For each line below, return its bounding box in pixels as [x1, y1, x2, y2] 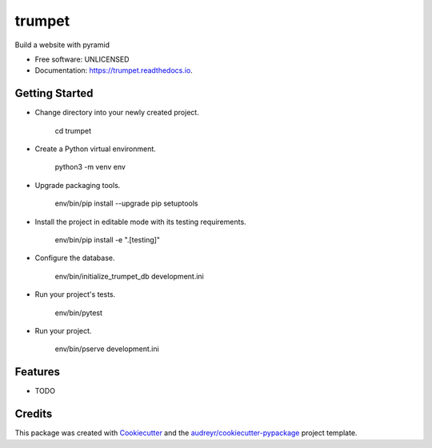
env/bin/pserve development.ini [54, 344, 159, 354]
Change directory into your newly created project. [34, 108, 199, 118]
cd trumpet [54, 126, 92, 135]
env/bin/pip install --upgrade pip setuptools [54, 198, 198, 208]
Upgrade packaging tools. [34, 180, 121, 190]
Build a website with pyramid [14, 40, 110, 50]
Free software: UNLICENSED [34, 54, 130, 64]
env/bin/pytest [54, 308, 103, 318]
